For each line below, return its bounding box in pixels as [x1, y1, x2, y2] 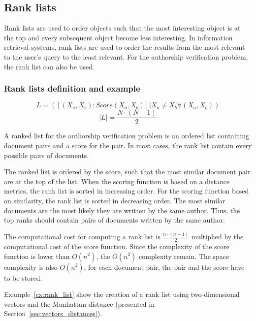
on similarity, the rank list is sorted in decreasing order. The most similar [4, 195, 225, 206]
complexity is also [4, 261, 58, 272]
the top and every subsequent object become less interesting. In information [4, 32, 233, 42]
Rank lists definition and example [4, 82, 140, 95]
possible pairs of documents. [4, 150, 89, 160]
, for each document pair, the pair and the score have [84, 261, 245, 272]
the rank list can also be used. [4, 61, 95, 71]
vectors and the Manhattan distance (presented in [4, 298, 155, 309]
